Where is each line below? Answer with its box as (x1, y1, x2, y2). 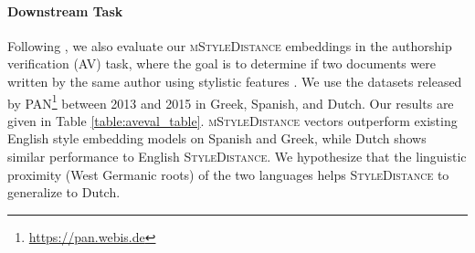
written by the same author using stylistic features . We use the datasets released (7, 71, 462, 90)
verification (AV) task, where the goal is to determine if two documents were (7, 54, 436, 73)
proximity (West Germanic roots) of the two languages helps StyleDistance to (7, 164, 449, 184)
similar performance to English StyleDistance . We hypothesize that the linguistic (7, 147, 467, 166)
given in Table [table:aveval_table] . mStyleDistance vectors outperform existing (7, 111, 458, 130)
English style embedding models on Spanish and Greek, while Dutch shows (7, 129, 427, 148)
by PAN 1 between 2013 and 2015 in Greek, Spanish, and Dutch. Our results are (7, 90, 454, 112)
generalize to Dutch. (7, 183, 121, 202)
